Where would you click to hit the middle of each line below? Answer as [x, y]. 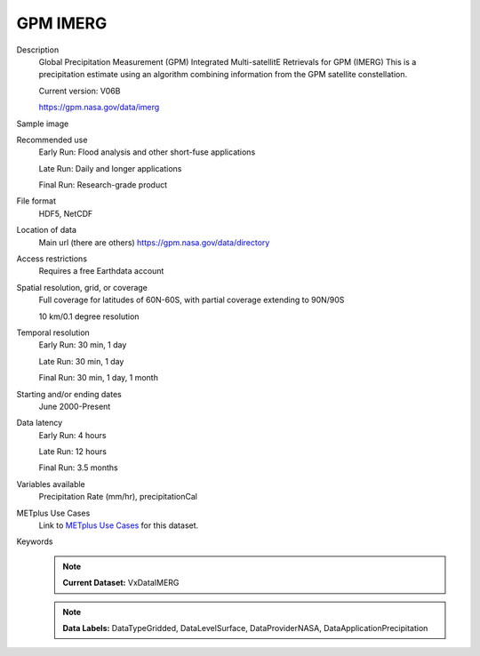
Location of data [47, 230]
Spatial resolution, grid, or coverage [82, 287]
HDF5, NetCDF [66, 213]
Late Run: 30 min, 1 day [81, 361]
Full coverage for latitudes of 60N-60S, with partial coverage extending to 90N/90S [192, 300]
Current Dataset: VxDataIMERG [121, 583]
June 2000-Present [75, 406]
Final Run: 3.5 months [79, 468]
